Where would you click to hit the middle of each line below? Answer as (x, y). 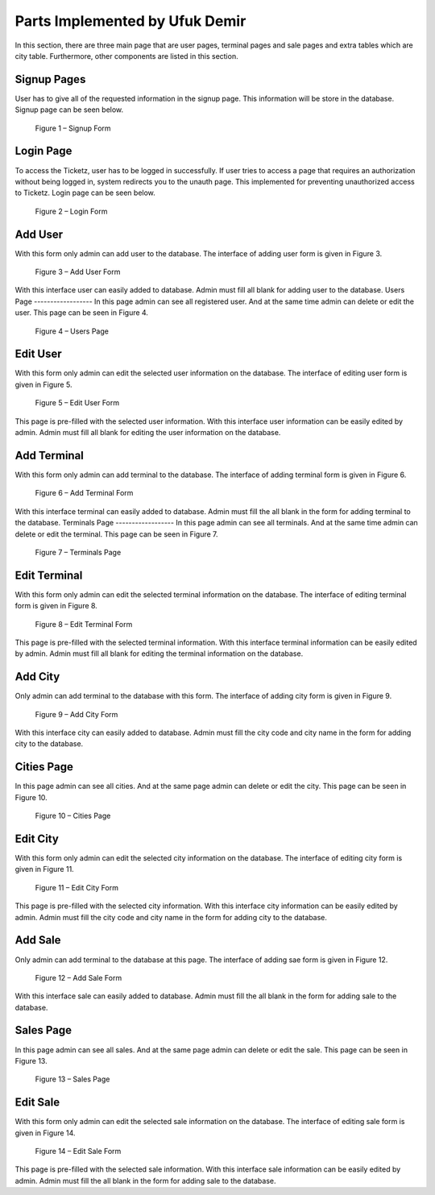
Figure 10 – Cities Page (73, 816)
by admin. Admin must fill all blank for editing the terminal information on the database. (159, 654)
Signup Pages (50, 79)
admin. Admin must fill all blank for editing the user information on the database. (148, 433)
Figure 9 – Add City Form (77, 714)
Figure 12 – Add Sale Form (79, 977)
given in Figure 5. (43, 384)
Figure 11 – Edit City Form (77, 887)
